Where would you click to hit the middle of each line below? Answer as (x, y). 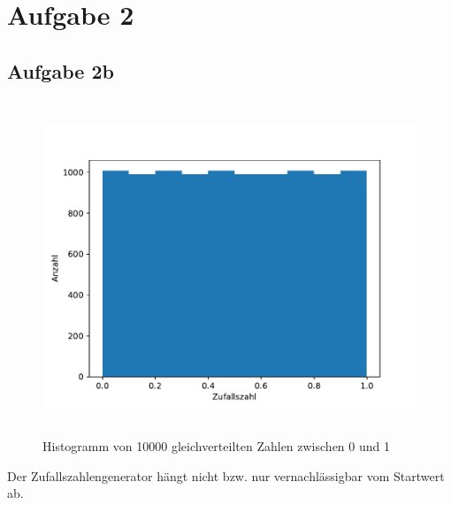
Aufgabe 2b (61, 70)
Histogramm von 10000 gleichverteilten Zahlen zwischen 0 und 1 (216, 446)
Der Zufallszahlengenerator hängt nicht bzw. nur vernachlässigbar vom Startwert (226, 475)
